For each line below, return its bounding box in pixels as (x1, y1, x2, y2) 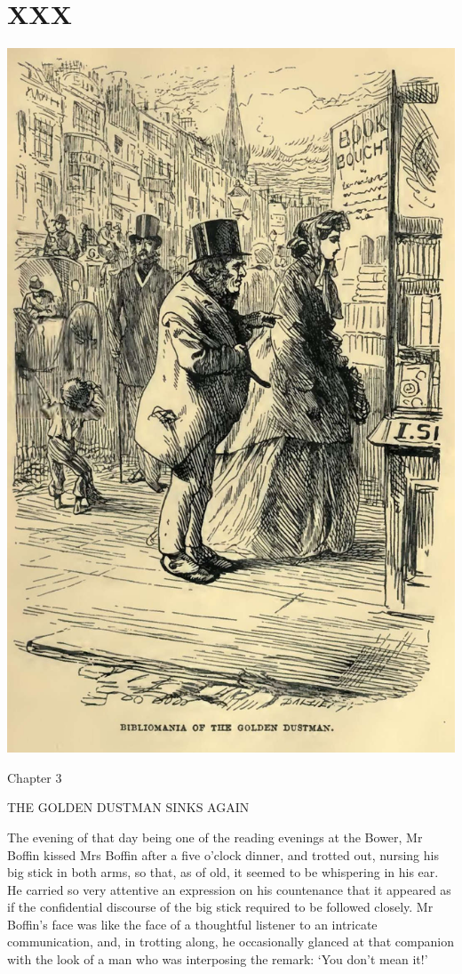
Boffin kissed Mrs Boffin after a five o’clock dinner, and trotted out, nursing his (7, 845, 439, 864)
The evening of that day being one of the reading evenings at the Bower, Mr (7, 827, 423, 846)
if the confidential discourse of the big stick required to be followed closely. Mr (7, 898, 434, 916)
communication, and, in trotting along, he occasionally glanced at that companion (7, 932, 454, 951)
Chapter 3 (7, 768, 62, 786)
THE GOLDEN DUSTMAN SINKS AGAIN (7, 798, 250, 817)
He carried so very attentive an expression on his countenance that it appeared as (7, 880, 451, 898)
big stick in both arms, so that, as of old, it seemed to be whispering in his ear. (7, 863, 439, 881)
